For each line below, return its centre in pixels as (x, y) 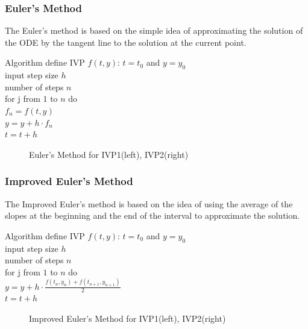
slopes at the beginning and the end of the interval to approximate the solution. (152, 215)
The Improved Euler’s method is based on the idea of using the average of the (149, 203)
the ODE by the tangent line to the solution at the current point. (126, 42)
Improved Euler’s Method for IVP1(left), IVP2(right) (127, 318)
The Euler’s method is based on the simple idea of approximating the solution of (154, 30)
